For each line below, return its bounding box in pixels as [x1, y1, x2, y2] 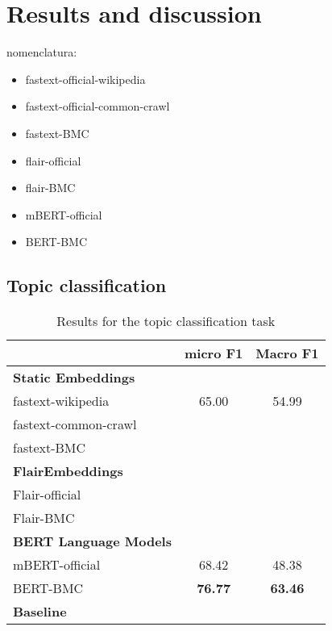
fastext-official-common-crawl [25, 98, 170, 115]
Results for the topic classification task [56, 311, 276, 331]
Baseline [13, 602, 67, 621]
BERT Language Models [13, 532, 172, 551]
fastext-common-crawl [13, 415, 137, 434]
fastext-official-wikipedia [25, 70, 146, 87]
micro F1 [184, 344, 243, 363]
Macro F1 [255, 344, 319, 363]
